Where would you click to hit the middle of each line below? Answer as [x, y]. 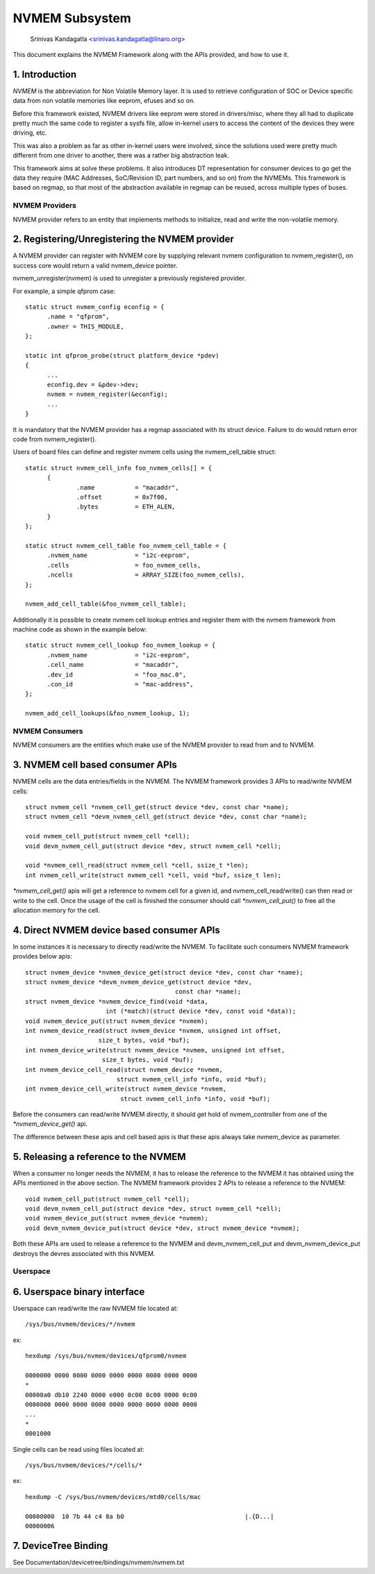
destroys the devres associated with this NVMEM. [84, 1253]
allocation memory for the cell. [57, 910]
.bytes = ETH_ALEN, [126, 507]
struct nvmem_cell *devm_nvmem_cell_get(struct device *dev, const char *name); [166, 817]
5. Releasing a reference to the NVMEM [100, 1157]
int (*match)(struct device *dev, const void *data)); [201, 1011]
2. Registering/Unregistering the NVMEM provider [123, 239]
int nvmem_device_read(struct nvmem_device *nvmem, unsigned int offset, [153, 1030]
